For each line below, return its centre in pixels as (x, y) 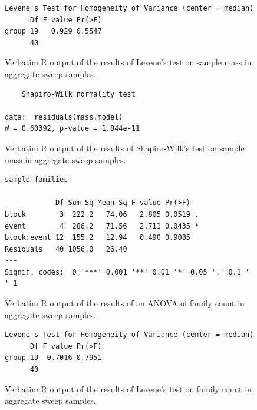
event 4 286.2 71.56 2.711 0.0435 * (102, 226)
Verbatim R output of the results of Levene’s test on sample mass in (128, 62)
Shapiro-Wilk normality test (78, 94)
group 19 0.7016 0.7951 (53, 358)
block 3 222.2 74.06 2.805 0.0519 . (102, 214)
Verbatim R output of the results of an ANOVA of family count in (125, 303)
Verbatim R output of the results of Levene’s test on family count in (128, 388)
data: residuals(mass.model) (64, 117)
